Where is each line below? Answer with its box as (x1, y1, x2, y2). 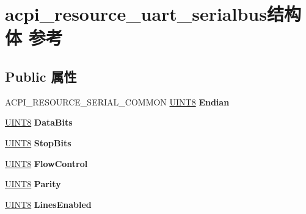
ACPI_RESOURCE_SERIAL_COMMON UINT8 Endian (5, 95, 230, 108)
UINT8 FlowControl (5, 157, 88, 169)
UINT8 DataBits (5, 116, 73, 129)
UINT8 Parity (5, 177, 61, 190)
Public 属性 (5, 66, 77, 85)
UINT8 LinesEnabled (5, 198, 92, 210)
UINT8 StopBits (5, 136, 71, 149)
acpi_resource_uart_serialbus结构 (5, 1, 301, 26)
